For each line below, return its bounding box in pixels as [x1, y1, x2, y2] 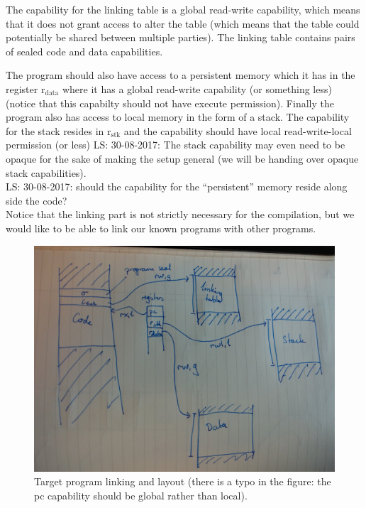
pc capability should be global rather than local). [34, 487, 248, 502]
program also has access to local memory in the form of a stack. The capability [6, 109, 350, 124]
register [6, 81, 38, 96]
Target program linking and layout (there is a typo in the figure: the [34, 474, 331, 489]
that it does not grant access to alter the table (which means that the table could [6, 16, 360, 31]
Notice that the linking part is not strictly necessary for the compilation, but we [6, 207, 355, 222]
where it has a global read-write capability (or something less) [62, 81, 332, 96]
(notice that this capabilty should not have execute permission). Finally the [6, 95, 334, 110]
